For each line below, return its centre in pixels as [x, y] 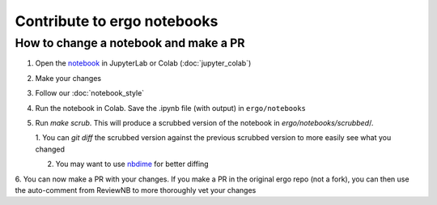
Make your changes [68, 78]
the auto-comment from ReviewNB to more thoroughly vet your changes [136, 190]
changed [50, 149]
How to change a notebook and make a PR [130, 43]
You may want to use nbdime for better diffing [132, 164]
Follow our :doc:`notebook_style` [90, 93]
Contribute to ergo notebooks [117, 21]
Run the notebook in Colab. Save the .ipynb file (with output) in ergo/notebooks [171, 108]
